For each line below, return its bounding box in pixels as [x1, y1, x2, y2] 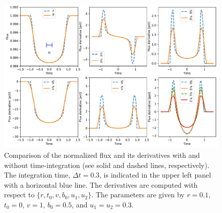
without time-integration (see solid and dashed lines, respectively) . [4, 159, 209, 170]
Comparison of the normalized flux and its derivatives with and [4, 150, 200, 160]
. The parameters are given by [91, 189, 185, 200]
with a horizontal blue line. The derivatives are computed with [4, 179, 198, 190]
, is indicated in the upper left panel [99, 169, 211, 180]
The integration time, [4, 169, 71, 180]
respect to [4, 189, 35, 200]
